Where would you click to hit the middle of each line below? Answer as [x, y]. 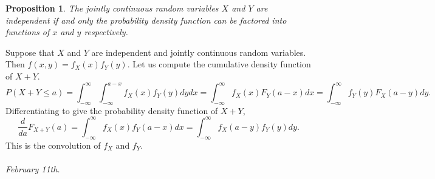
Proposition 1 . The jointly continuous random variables [112, 8]
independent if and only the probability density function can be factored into [146, 20]
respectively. [106, 32]
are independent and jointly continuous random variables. [199, 52]
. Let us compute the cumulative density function [219, 64]
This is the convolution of [53, 145]
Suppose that [30, 52]
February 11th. [33, 168]
